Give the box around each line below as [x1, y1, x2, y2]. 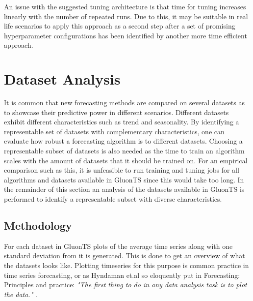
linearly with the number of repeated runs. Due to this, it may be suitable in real [4, 11, 248, 21]
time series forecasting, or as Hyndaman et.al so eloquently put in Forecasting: [4, 270, 240, 280]
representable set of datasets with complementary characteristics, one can [4, 126, 225, 136]
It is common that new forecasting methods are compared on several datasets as [4, 97, 245, 108]
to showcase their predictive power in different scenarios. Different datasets [4, 107, 229, 117]
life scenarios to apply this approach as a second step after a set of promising [4, 21, 235, 31]
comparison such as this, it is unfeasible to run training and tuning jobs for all [4, 165, 239, 175]
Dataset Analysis [4, 69, 121, 89]
